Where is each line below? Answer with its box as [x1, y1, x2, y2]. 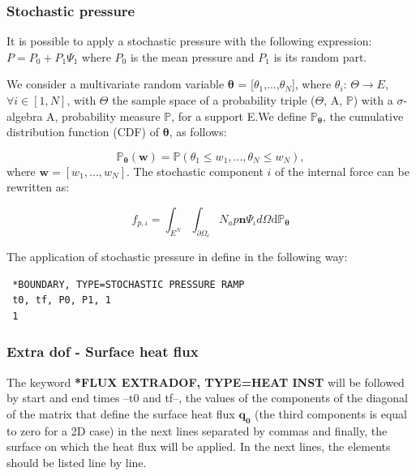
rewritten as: [6, 178, 70, 195]
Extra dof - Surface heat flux [6, 341, 199, 362]
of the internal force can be [275, 162, 410, 179]
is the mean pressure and [130, 48, 255, 65]
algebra [6, 107, 43, 124]
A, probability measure [46, 107, 161, 124]
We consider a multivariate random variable [6, 75, 225, 92]
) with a [353, 92, 393, 108]
